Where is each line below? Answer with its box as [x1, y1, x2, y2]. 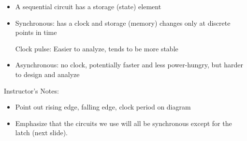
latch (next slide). [15, 127, 68, 138]
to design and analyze [15, 69, 80, 79]
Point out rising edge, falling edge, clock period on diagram [15, 102, 191, 112]
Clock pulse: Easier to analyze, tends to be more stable [15, 43, 178, 53]
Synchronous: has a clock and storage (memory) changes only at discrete [15, 17, 231, 28]
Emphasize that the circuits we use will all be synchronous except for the [15, 118, 232, 128]
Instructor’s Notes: [4, 85, 59, 95]
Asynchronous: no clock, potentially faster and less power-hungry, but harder [15, 60, 244, 70]
